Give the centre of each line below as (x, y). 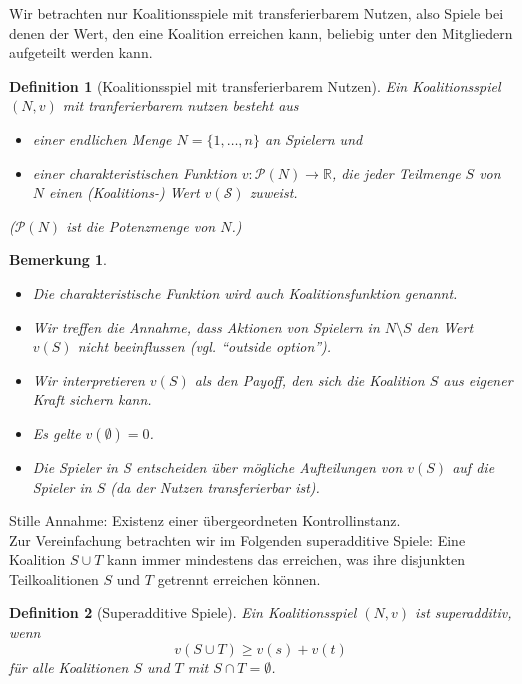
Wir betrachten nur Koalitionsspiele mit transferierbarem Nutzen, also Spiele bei (256, 13)
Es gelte (56, 432)
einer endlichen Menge (102, 138)
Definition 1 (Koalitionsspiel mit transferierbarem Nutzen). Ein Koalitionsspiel (255, 85)
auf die (473, 466)
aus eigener (478, 379)
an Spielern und (314, 138)
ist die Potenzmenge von (141, 225)
